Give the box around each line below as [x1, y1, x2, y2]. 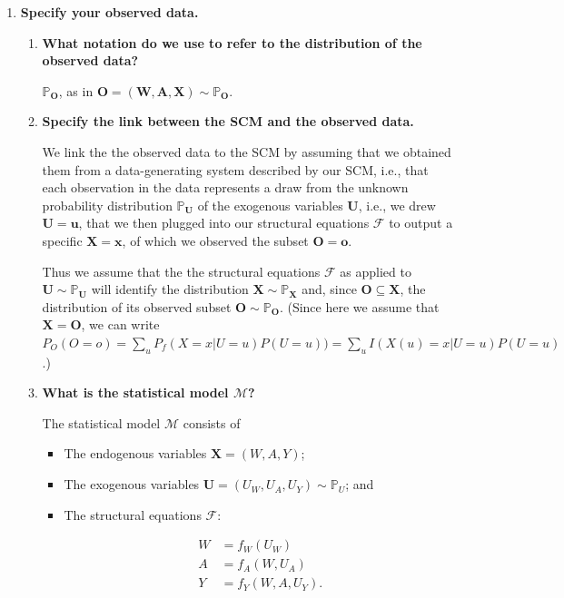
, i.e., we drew [358, 195, 436, 214]
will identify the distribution [91, 279, 249, 299]
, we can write [81, 315, 160, 334]
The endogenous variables [64, 444, 207, 463]
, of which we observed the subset [122, 230, 309, 250]
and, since [302, 279, 357, 299]
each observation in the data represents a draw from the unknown [42, 178, 409, 197]
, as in [58, 81, 94, 100]
